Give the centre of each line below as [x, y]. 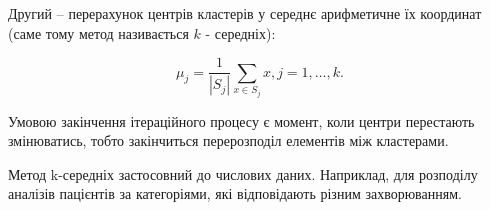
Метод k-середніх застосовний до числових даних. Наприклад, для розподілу [243, 173]
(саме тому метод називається [98, 32]
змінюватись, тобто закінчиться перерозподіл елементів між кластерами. [228, 140]
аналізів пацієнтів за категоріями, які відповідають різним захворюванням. [235, 193]
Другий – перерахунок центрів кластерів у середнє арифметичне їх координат [245, 13]
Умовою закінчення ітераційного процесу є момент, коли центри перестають [241, 120]
